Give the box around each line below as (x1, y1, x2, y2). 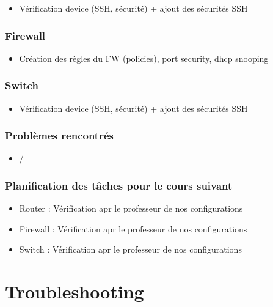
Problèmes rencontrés (5, 128, 114, 143)
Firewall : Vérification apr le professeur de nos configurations (19, 222, 247, 235)
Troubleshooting (5, 279, 144, 304)
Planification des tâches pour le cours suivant (5, 177, 233, 193)
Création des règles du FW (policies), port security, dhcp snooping (19, 51, 269, 64)
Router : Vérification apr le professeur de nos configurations (19, 202, 243, 215)
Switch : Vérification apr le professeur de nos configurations (19, 243, 242, 256)
